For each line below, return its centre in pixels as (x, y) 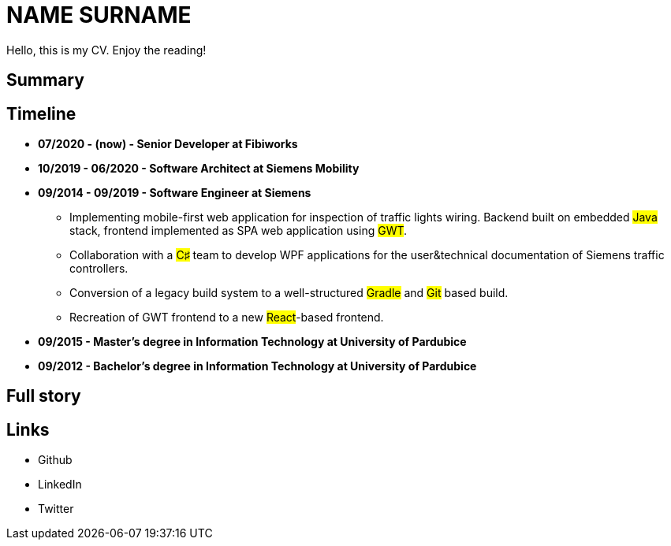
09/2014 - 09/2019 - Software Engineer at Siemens (175, 193)
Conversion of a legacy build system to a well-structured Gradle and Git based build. (289, 293)
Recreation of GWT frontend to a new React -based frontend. (227, 318)
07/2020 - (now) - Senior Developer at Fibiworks (168, 144)
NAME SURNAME (99, 15)
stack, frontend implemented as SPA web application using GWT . (239, 231)
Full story (44, 396)
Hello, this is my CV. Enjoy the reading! (106, 50)
